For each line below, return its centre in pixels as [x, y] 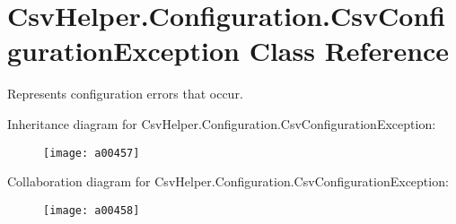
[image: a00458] [92, 210]
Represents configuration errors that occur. [125, 94]
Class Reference [349, 51]
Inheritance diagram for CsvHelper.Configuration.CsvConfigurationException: [222, 123]
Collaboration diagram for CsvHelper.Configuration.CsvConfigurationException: [228, 181]
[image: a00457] [92, 153]
